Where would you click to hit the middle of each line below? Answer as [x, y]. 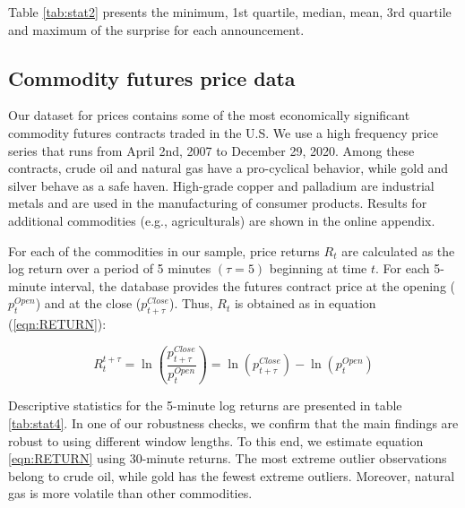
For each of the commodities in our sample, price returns [164, 250]
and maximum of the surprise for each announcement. [156, 29]
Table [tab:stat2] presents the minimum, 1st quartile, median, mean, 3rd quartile [230, 12]
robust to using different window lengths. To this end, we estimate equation [216, 440]
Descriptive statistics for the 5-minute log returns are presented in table [205, 405]
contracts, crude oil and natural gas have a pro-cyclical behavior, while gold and [228, 168]
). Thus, [191, 303]
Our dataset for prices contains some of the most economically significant [209, 115]
